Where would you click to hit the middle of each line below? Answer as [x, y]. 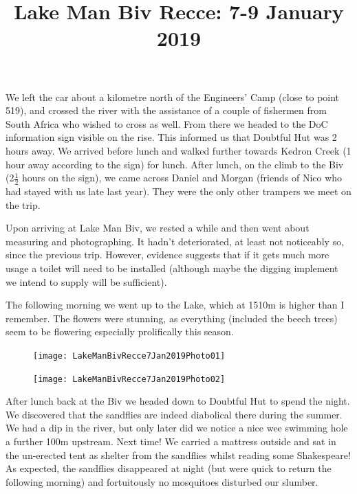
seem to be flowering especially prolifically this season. [120, 332]
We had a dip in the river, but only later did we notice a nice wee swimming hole [177, 428]
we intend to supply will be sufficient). [86, 281]
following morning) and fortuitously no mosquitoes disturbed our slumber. [162, 481]
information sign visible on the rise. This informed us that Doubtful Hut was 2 [171, 137]
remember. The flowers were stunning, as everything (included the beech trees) [172, 318]
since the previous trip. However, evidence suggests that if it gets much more [167, 255]
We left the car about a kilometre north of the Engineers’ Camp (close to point [173, 97]
